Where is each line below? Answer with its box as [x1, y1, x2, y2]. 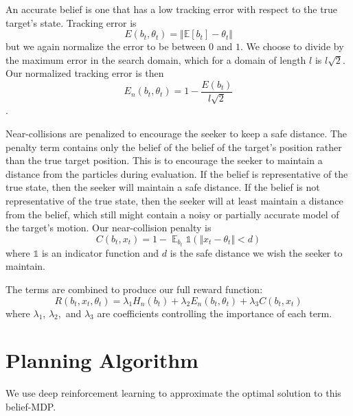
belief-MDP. [5, 399, 56, 413]
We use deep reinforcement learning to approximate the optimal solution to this [5, 386, 341, 400]
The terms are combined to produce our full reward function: [5, 282, 263, 297]
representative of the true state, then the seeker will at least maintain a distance [5, 193, 343, 207]
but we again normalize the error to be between [5, 39, 206, 54]
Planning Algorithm [5, 346, 198, 374]
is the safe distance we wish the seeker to [170, 245, 343, 259]
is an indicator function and [41, 245, 159, 259]
